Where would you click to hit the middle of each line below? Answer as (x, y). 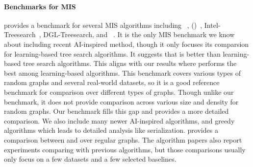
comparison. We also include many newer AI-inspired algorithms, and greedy (119, 120)
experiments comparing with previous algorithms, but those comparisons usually (125, 149)
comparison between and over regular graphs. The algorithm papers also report (123, 139)
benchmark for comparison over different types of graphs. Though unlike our (119, 92)
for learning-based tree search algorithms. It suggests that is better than (112, 53)
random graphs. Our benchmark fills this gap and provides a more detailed (116, 111)
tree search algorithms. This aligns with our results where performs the (130, 63)
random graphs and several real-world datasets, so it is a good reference (112, 82)
